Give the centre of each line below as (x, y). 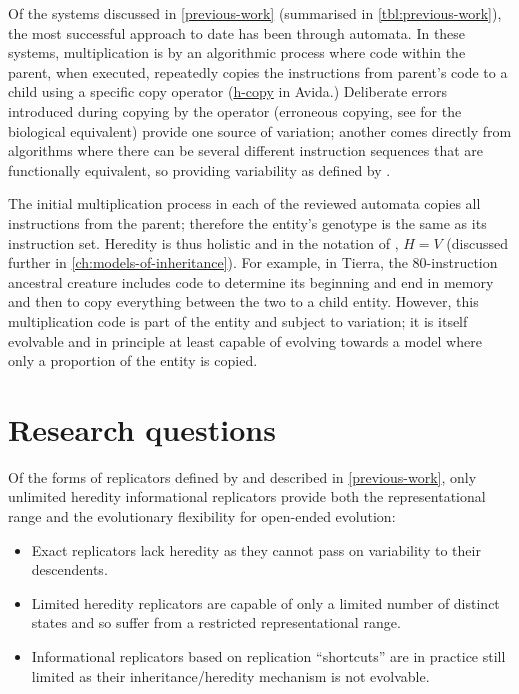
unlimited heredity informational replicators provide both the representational (247, 496)
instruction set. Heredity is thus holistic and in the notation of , (203, 242)
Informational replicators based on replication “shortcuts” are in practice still (268, 655)
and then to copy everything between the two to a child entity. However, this (243, 301)
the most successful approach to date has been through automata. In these (237, 32)
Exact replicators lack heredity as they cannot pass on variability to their (256, 549)
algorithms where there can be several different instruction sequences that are (246, 150)
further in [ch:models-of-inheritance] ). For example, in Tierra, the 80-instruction (253, 262)
